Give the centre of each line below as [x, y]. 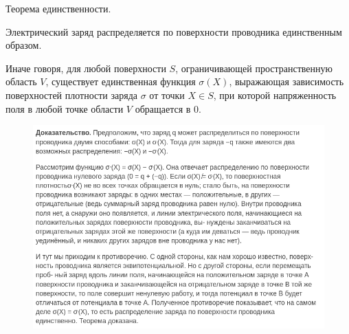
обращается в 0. [168, 108]
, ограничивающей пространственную [254, 68]
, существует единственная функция [121, 81]
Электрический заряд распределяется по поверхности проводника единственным [174, 31]
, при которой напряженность [275, 94]
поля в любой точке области [65, 108]
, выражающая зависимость [286, 81]
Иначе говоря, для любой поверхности [86, 68]
